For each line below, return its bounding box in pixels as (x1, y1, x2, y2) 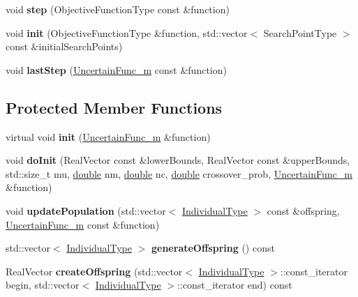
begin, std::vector (6, 277, 80, 292)
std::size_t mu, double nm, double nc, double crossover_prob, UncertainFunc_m (6, 166, 352, 181)
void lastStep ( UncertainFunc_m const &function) (6, 62, 227, 77)
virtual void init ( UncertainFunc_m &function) (6, 129, 211, 144)
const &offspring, (267, 203, 340, 218)
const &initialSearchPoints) (6, 39, 123, 54)
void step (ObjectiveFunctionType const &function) (6, 2, 230, 16)
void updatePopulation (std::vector (6, 203, 166, 218)
